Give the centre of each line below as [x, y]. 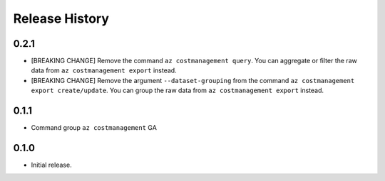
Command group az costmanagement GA [94, 128]
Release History [61, 18]
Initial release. [51, 165]
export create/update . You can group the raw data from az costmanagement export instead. [178, 90]
